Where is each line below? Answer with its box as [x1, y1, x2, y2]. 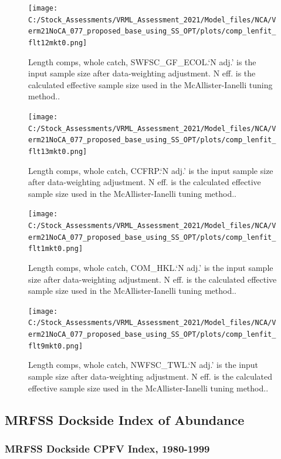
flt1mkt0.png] [28, 244, 83, 253]
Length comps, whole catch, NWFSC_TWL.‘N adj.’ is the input [28, 359, 258, 371]
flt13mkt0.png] [28, 147, 87, 156]
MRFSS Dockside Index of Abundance [5, 410, 245, 428]
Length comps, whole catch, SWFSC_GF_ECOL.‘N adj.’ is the [28, 55, 256, 68]
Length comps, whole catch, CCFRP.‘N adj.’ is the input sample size [28, 164, 273, 176]
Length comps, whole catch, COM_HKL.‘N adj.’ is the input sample [28, 262, 273, 274]
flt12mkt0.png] [28, 38, 87, 47]
